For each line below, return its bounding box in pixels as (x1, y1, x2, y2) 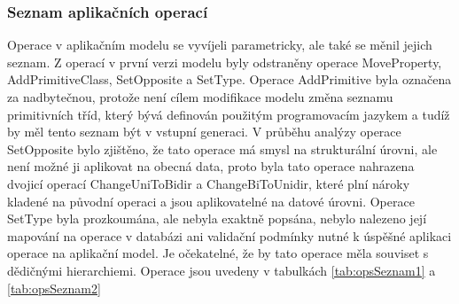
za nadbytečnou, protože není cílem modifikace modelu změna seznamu (7, 88, 393, 105)
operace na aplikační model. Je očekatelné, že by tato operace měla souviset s (7, 244, 429, 262)
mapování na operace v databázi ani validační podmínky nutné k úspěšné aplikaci (7, 226, 452, 245)
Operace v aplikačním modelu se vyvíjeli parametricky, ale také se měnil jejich (7, 35, 432, 54)
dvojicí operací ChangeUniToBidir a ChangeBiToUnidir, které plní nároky (7, 174, 410, 192)
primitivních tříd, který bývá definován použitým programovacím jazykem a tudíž (7, 105, 450, 123)
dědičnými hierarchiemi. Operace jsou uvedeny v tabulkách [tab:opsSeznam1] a (7, 261, 436, 279)
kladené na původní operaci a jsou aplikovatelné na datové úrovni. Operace (7, 191, 415, 210)
